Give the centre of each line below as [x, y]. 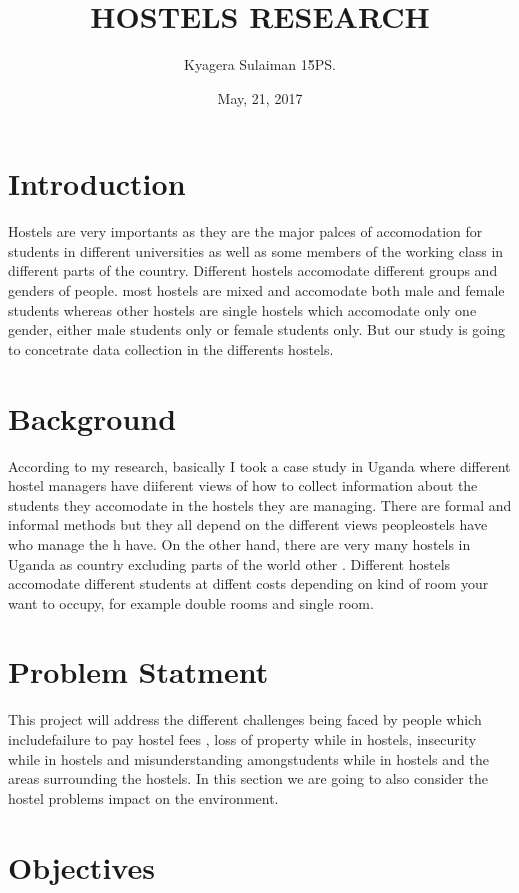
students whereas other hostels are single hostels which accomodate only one [242, 309]
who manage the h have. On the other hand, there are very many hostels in [239, 543]
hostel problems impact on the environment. [143, 797]
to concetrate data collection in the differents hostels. [171, 348]
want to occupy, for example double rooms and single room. [191, 602]
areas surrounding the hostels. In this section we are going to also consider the [248, 778]
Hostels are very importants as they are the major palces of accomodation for [245, 231]
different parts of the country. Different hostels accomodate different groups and [253, 270]
